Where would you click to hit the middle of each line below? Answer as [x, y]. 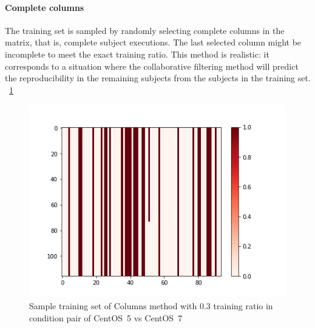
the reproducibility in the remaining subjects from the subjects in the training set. [158, 78]
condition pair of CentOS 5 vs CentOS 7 [106, 317]
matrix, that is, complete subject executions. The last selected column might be [153, 42]
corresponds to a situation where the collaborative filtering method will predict [152, 66]
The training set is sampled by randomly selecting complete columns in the [145, 30]
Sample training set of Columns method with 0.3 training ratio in [151, 305]
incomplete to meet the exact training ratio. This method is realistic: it [137, 54]
